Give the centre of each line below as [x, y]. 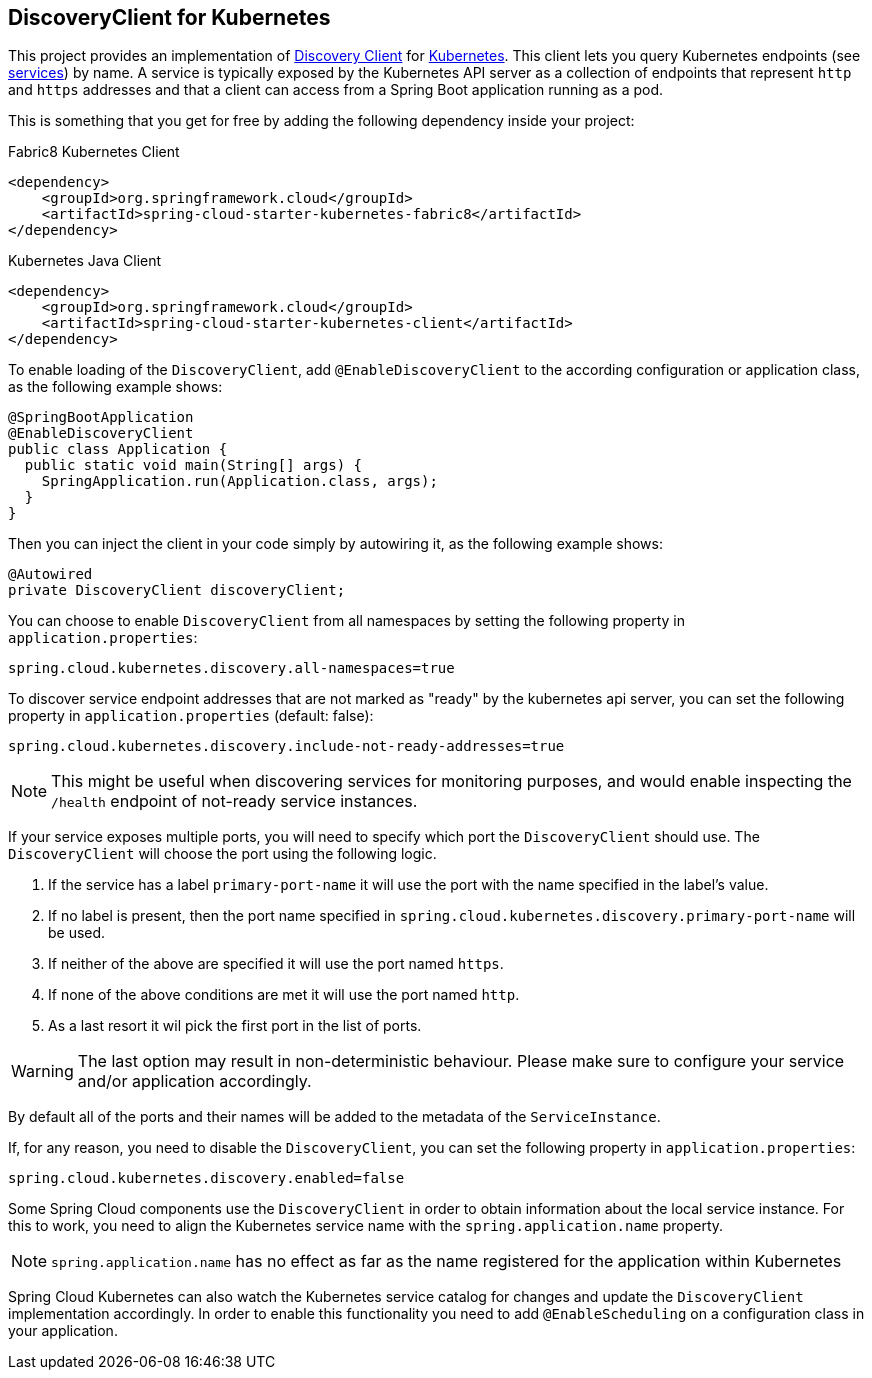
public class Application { [118, 449]
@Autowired [50, 574]
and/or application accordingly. [194, 1081]
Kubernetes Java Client [85, 261]
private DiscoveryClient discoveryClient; [177, 590]
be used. [77, 933]
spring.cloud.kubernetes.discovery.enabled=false [206, 1178]
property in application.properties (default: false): [191, 716]
